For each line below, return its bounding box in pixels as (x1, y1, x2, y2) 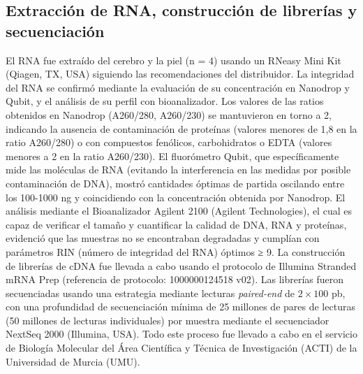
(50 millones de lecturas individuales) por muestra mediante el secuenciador (6, 312, 329, 327)
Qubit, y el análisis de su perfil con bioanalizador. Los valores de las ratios (6, 94, 324, 108)
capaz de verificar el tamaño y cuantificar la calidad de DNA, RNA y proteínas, (6, 217, 347, 231)
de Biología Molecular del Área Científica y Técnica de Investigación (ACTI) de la (6, 340, 357, 355)
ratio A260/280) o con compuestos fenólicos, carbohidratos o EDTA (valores (6, 135, 332, 150)
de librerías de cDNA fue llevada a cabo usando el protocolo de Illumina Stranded (6, 258, 357, 273)
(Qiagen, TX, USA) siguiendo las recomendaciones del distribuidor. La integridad (6, 66, 355, 81)
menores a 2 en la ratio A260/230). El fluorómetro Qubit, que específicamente (6, 148, 339, 163)
